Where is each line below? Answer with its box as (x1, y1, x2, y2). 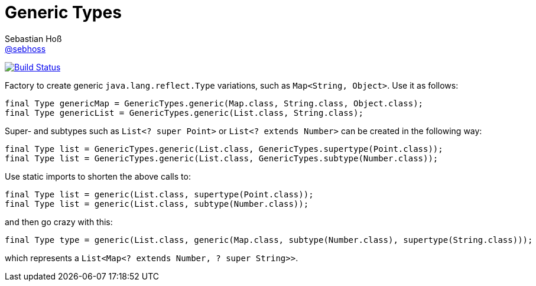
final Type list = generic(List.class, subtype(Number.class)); (5, 199, 309, 209)
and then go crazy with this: (5, 216, 113, 227)
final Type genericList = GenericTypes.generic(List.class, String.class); (5, 108, 363, 118)
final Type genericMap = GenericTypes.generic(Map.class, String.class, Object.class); (5, 98, 424, 108)
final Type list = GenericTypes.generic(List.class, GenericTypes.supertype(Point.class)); (5, 144, 443, 154)
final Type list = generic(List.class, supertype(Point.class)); (5, 189, 314, 199)
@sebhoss (5, 43, 46, 54)
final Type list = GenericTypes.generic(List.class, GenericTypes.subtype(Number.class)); (5, 153, 438, 163)
